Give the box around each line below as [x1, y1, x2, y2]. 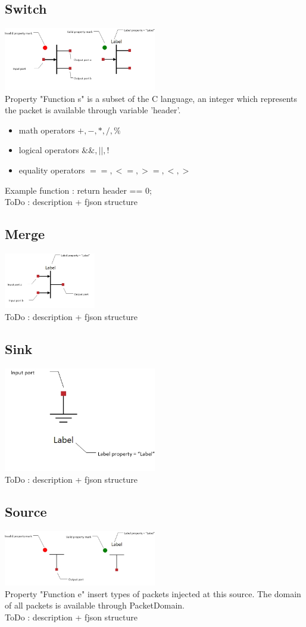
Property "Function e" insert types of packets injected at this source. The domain [5, 587, 301, 600]
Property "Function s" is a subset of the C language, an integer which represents [5, 92, 298, 104]
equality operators [18, 163, 85, 176]
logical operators [18, 144, 79, 156]
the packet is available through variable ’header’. [5, 104, 181, 116]
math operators [18, 123, 75, 136]
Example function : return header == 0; [5, 184, 152, 196]
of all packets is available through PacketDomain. [5, 599, 185, 612]
